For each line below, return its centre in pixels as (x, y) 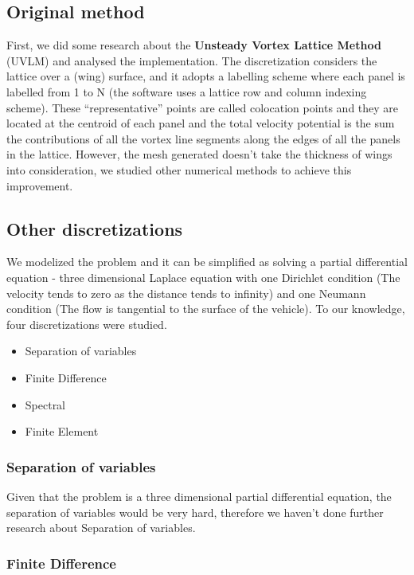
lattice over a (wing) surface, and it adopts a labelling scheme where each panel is (206, 76)
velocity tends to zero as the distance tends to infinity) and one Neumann (186, 293)
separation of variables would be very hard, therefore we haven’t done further (195, 512)
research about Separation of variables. (101, 528)
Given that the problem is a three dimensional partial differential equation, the (199, 496)
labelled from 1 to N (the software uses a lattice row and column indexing (187, 91)
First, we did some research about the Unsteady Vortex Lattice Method (194, 45)
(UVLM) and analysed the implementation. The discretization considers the (192, 60)
